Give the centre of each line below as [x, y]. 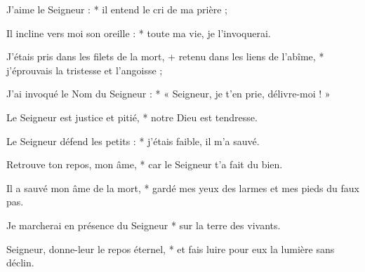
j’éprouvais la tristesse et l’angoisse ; [85, 70]
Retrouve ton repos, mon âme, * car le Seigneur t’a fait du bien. [145, 164]
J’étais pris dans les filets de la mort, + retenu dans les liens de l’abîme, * [165, 56]
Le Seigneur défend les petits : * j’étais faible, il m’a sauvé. [133, 141]
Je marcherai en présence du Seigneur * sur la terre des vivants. [144, 225]
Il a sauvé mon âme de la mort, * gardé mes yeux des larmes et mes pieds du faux [183, 188]
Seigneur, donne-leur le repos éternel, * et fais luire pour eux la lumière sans [171, 249]
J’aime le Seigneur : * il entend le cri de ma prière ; [117, 9]
